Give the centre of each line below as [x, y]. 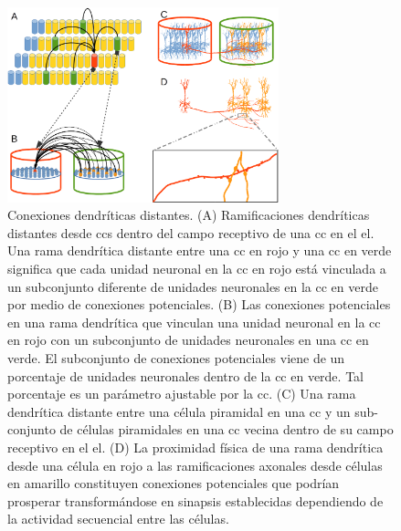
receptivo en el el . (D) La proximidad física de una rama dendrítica [195, 447]
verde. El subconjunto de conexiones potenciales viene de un [176, 357]
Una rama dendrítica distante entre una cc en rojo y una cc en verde [200, 250]
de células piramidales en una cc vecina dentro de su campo [227, 429]
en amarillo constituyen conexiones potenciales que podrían [174, 483]
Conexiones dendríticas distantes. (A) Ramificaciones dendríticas [189, 215]
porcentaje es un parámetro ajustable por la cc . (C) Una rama [182, 394]
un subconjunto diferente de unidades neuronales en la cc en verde [193, 286]
